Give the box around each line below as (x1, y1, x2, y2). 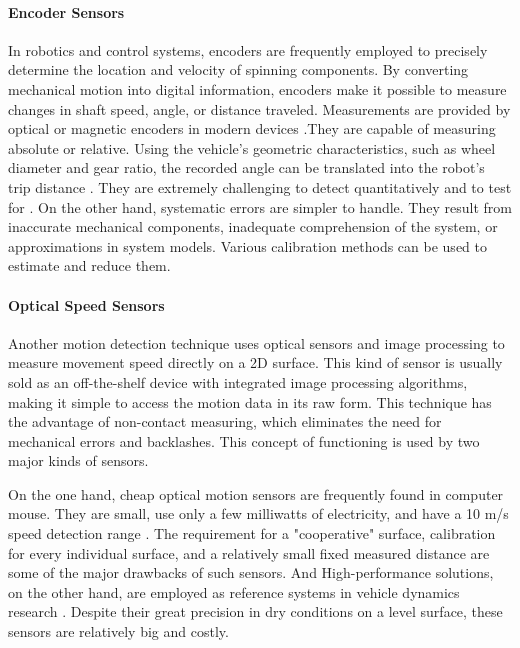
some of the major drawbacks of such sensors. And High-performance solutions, (8, 562, 494, 583)
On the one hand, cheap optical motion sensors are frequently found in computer (8, 483, 504, 504)
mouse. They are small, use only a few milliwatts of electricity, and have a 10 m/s (8, 503, 509, 524)
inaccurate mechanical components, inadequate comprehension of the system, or (8, 216, 498, 237)
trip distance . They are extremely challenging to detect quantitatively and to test (8, 176, 512, 197)
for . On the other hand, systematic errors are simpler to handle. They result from (8, 196, 512, 217)
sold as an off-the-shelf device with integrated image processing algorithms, (8, 371, 468, 392)
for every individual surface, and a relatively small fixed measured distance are (8, 542, 490, 563)
